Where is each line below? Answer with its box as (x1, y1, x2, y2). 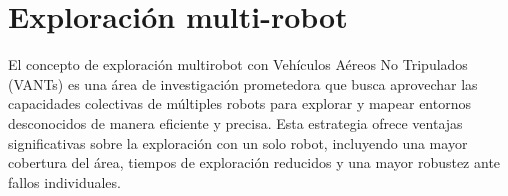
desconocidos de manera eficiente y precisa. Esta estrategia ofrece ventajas (8, 112, 463, 133)
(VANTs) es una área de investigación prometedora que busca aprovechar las (8, 73, 478, 94)
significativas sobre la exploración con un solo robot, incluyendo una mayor (8, 132, 468, 153)
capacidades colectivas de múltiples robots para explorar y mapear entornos (8, 93, 471, 114)
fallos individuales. (8, 171, 121, 192)
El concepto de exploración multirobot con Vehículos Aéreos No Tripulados (8, 54, 468, 75)
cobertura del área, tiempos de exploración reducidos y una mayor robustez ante (8, 152, 501, 173)
